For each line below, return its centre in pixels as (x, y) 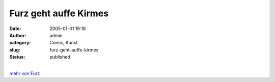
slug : (15, 50)
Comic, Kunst (64, 43)
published (60, 57)
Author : (18, 35)
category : (20, 43)
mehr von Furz (25, 73)
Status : (17, 57)
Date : (15, 29)
